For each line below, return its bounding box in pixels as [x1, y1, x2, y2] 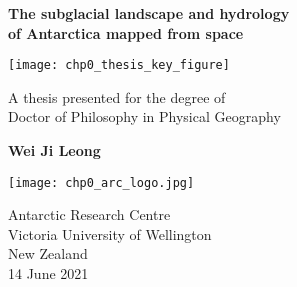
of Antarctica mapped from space [8, 22, 244, 43]
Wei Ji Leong [8, 140, 101, 161]
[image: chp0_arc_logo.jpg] [8, 175, 195, 190]
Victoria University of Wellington [8, 223, 212, 244]
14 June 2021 [8, 263, 89, 284]
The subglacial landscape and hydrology [8, 3, 290, 23]
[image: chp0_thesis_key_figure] [8, 58, 230, 73]
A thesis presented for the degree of [8, 86, 226, 107]
